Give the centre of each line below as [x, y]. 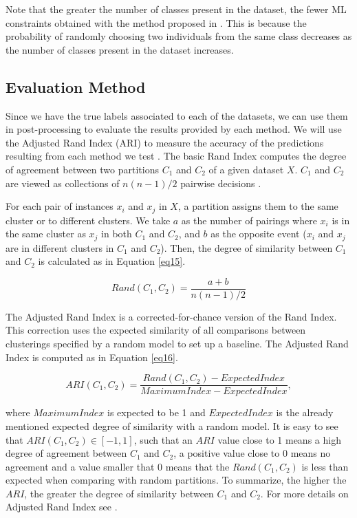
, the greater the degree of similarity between [119, 493]
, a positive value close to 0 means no [252, 453]
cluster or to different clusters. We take [88, 220]
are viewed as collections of [63, 183]
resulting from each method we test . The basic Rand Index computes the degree [176, 156]
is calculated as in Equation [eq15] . [112, 261]
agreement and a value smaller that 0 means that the [118, 466]
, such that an [163, 439]
